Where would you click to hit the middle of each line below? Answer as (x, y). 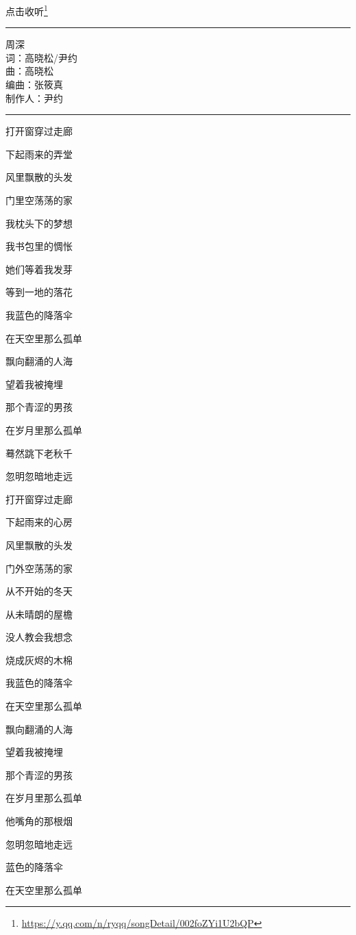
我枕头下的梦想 (39, 223)
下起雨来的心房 (39, 522)
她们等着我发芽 (39, 269)
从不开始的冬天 (39, 591)
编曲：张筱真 (34, 85)
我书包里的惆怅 (39, 246)
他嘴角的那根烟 (39, 821)
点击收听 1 (27, 10)
